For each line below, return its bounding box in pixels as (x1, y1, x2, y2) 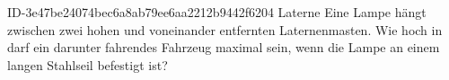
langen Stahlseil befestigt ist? (7, 55, 168, 74)
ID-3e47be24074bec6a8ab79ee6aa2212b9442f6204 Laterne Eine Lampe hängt (7, 3, 427, 21)
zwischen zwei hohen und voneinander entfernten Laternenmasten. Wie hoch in (7, 20, 443, 39)
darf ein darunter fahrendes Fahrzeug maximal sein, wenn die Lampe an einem (7, 38, 440, 57)
